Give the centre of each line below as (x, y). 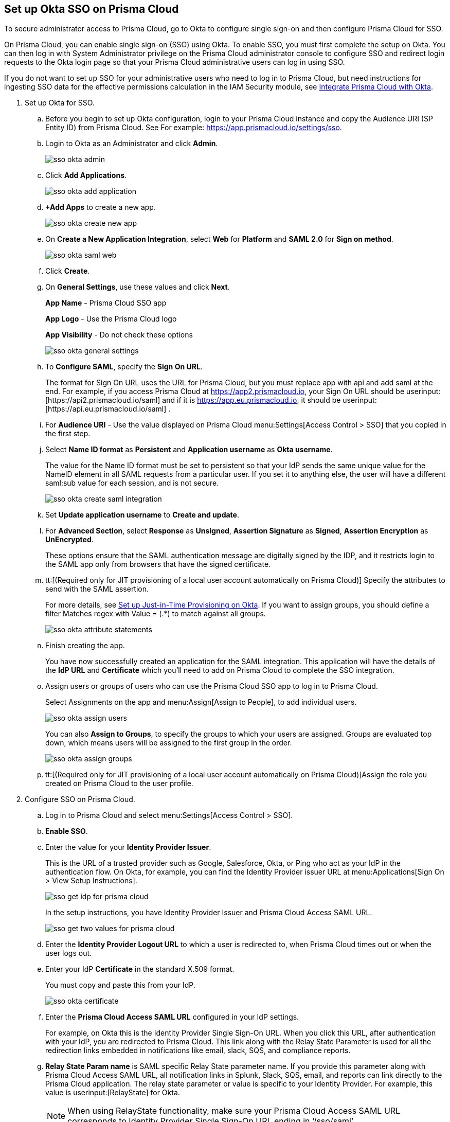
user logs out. (69, 953)
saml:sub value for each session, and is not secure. (132, 483)
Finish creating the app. (85, 646)
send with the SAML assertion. (97, 589)
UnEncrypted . (69, 540)
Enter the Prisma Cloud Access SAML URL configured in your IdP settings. (172, 1017)
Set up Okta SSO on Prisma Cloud (92, 9)
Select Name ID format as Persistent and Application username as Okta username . (189, 450)
